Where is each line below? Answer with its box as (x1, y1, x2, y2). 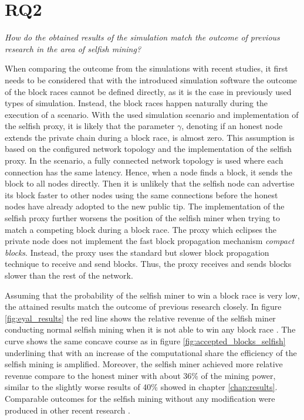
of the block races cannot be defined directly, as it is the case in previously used (5, 85, 292, 97)
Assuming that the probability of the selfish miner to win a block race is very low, (5, 289, 300, 301)
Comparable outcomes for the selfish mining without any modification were (5, 392, 275, 404)
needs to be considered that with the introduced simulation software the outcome (5, 73, 297, 86)
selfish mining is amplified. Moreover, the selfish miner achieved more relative (5, 358, 283, 370)
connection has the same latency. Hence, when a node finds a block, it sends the (5, 165, 292, 178)
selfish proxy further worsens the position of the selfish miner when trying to (5, 212, 281, 224)
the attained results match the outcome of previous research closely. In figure (5, 300, 282, 313)
